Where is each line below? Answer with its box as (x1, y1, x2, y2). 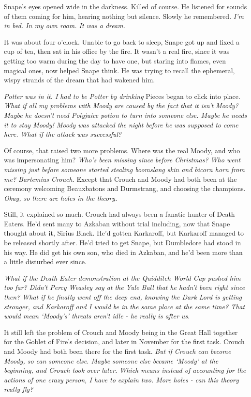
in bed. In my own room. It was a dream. (4, 20, 125, 31)
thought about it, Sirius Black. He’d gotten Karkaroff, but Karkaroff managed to (4, 228, 244, 238)
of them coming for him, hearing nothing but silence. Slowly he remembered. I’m (4, 11, 244, 21)
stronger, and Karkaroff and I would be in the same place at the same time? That (4, 301, 245, 311)
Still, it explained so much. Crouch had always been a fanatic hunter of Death (4, 209, 235, 219)
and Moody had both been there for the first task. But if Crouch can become (4, 346, 231, 356)
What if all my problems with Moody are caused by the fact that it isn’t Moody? (4, 100, 238, 111)
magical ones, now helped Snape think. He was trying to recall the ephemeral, (4, 65, 235, 75)
